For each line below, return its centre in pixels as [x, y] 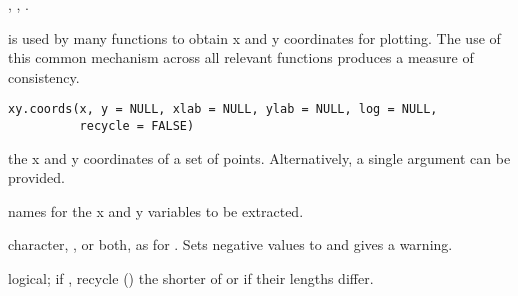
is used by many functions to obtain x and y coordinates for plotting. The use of [254, 37]
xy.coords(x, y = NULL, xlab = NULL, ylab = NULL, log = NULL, [223, 109]
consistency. [44, 76]
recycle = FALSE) [137, 126]
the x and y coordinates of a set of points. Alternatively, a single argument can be [259, 157]
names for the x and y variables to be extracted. [156, 210]
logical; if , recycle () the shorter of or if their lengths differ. [191, 278]
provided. [36, 177]
